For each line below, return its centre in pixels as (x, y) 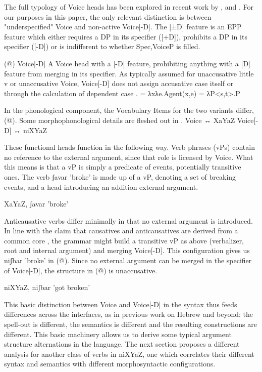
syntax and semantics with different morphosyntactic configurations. (110, 364)
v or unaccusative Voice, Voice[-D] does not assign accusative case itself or (119, 83)
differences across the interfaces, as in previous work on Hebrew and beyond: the (128, 314)
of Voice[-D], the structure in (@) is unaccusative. (81, 270)
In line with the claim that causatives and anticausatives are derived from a (121, 231)
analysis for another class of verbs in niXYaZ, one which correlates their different (129, 354)
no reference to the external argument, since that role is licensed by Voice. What (129, 157)
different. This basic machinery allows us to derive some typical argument (118, 334)
